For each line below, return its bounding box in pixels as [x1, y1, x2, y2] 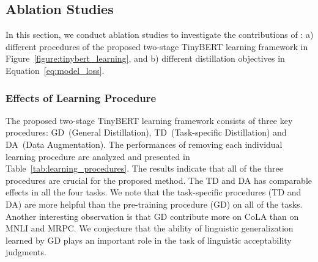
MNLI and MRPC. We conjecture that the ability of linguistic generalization [6, 222, 294, 235]
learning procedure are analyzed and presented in [6, 150, 190, 162]
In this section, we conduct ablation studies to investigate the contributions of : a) [6, 28, 314, 41]
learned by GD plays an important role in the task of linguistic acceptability [6, 233, 292, 246]
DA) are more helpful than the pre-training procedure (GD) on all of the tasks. [6, 197, 303, 210]
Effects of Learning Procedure [6, 90, 157, 105]
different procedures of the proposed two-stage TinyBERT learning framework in [6, 40, 308, 53]
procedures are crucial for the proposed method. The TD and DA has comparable [6, 173, 312, 186]
